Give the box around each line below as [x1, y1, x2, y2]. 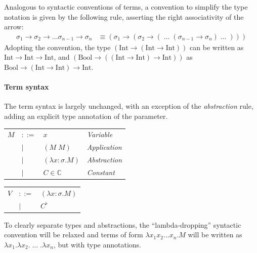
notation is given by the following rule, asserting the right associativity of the [4, 11, 244, 22]
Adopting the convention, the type [4, 41, 111, 52]
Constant [87, 166, 115, 177]
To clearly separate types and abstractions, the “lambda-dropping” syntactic [4, 219, 241, 230]
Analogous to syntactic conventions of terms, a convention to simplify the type [4, 2, 248, 12]
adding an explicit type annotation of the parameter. [4, 110, 168, 121]
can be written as [190, 41, 244, 52]
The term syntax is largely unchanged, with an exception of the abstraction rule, [4, 101, 253, 111]
